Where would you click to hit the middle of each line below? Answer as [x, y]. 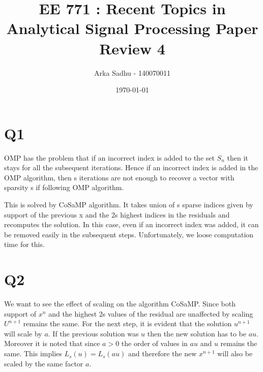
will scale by [23, 333]
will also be [235, 353]
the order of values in [154, 343]
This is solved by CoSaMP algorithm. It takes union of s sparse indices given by [129, 204]
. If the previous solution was [93, 333]
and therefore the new [163, 353]
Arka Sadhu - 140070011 [132, 72]
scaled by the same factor [44, 363]
